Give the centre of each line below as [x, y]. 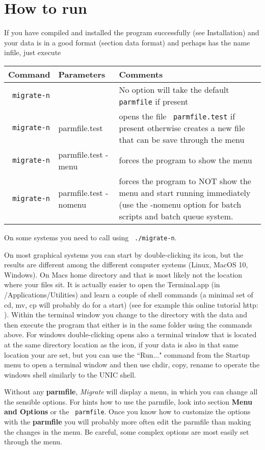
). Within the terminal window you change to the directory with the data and [126, 315]
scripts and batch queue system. [176, 216]
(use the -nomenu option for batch [180, 204]
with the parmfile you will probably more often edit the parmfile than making [128, 422]
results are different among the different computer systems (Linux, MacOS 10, [126, 265]
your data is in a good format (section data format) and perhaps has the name [127, 42]
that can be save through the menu [182, 139]
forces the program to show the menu [185, 160]
